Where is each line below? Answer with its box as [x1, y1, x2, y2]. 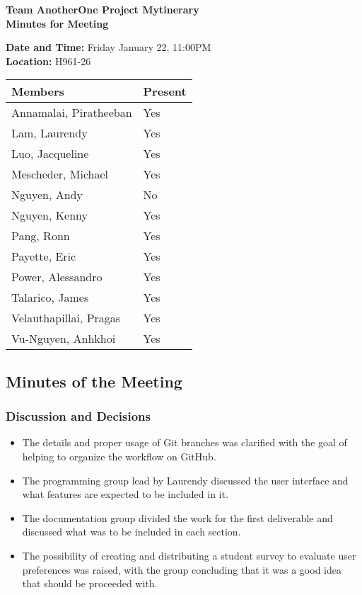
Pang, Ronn [11, 227, 70, 244]
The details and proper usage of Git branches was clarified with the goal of [22, 435, 347, 450]
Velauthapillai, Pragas [11, 310, 121, 327]
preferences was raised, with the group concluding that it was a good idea [22, 562, 341, 577]
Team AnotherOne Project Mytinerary [6, 2, 199, 16]
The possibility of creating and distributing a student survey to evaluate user [22, 548, 356, 562]
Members [11, 83, 64, 100]
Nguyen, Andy [11, 186, 83, 203]
